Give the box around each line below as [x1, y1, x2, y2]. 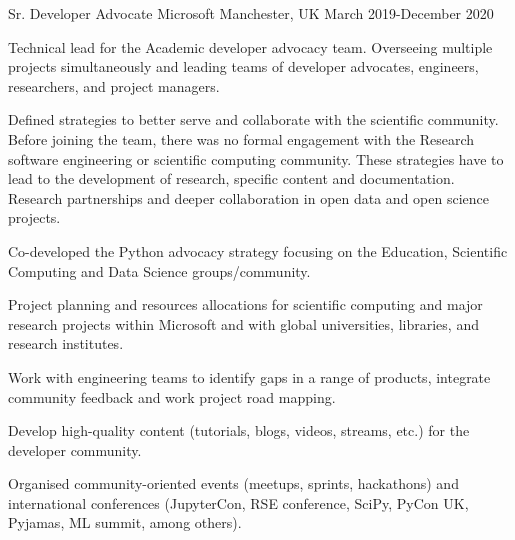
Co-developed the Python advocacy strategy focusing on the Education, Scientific [8, 240, 508, 261]
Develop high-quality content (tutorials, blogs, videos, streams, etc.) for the [8, 420, 470, 441]
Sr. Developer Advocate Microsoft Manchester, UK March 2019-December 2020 [8, 3, 494, 23]
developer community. [8, 439, 142, 460]
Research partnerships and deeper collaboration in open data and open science [8, 187, 489, 208]
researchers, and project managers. [8, 75, 220, 96]
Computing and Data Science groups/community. [8, 260, 311, 281]
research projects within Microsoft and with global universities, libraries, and [8, 313, 479, 334]
